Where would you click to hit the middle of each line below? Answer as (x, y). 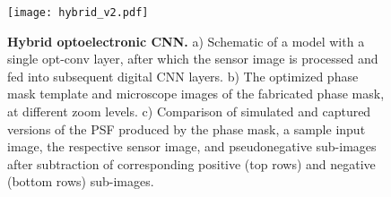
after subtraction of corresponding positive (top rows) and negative (191, 163)
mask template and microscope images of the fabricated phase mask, (196, 94)
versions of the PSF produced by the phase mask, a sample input (187, 128)
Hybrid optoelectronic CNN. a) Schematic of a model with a (186, 41)
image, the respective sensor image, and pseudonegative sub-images (192, 146)
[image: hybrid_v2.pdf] (78, 13)
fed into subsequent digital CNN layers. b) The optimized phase (183, 76)
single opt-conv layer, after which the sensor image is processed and (193, 59)
